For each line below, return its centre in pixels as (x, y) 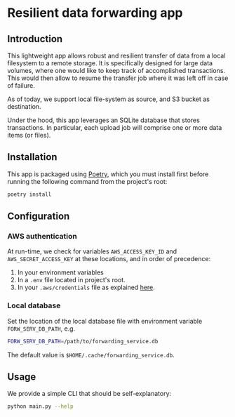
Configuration (39, 217)
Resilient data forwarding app (95, 13)
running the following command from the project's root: (87, 181)
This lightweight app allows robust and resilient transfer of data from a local (116, 55)
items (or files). (29, 135)
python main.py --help (40, 406)
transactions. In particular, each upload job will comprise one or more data (115, 127)
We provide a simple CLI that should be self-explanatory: (89, 394)
